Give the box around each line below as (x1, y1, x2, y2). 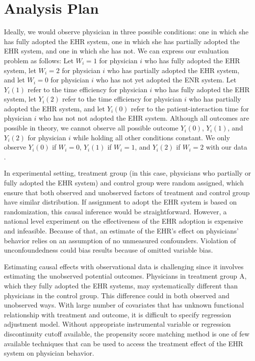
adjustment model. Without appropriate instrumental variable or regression (4, 319, 231, 329)
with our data (205, 142, 247, 152)
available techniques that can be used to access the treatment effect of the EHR (4, 338, 243, 348)
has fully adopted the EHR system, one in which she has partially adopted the (4, 36, 240, 46)
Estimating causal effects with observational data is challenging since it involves (4, 261, 244, 271)
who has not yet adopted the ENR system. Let (96, 75, 236, 85)
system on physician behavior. (4, 348, 94, 358)
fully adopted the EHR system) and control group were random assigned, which (4, 178, 244, 188)
